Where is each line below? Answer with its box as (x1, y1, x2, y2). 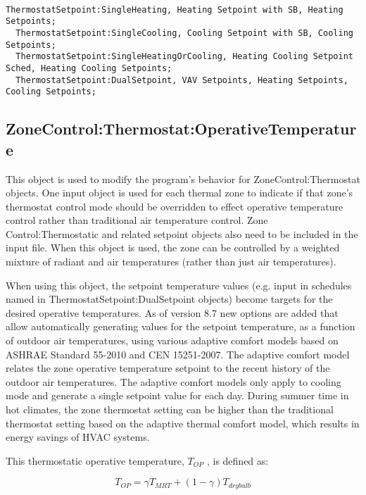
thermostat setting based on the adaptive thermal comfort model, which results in (6, 415, 360, 430)
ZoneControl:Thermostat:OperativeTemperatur (6, 118, 357, 139)
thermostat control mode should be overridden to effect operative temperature (6, 199, 343, 213)
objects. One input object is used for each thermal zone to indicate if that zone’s (6, 185, 353, 200)
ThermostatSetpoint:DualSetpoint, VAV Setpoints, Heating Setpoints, (15, 75, 348, 85)
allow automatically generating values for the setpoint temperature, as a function (6, 319, 355, 334)
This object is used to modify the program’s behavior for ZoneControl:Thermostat (6, 171, 360, 186)
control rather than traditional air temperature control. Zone (6, 213, 268, 227)
